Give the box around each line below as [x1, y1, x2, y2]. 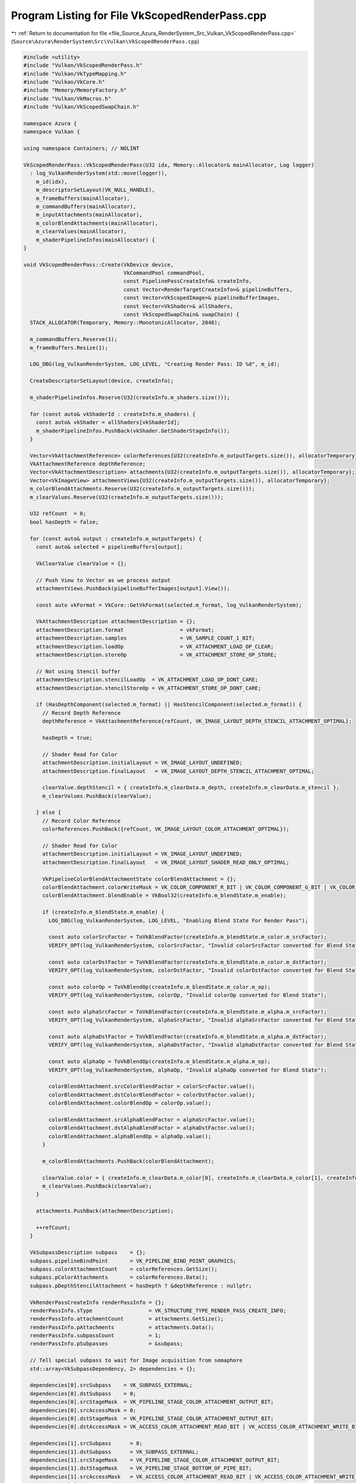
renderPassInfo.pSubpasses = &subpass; [30, 1341, 183, 1347]
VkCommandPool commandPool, [123, 270, 205, 276]
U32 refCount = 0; [30, 510, 87, 517]
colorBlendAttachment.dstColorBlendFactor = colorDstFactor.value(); [48, 1091, 255, 1098]
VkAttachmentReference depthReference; [30, 460, 146, 467]
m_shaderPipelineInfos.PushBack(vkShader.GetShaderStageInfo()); [36, 427, 230, 434]
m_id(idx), [36, 178, 68, 185]
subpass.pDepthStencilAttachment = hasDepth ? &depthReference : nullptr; [30, 1282, 252, 1289]
